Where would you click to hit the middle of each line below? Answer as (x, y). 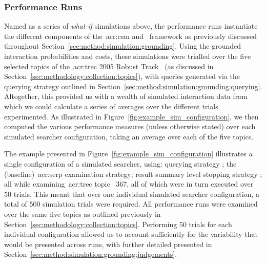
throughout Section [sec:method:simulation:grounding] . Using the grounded (123, 46)
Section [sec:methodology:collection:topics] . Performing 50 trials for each (118, 224)
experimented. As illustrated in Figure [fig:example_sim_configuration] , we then (131, 116)
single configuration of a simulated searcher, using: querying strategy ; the (120, 163)
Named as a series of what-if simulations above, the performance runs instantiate (131, 26)
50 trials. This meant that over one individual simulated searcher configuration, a (132, 194)
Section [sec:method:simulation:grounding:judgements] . (91, 254)
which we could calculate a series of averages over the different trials (111, 106)
